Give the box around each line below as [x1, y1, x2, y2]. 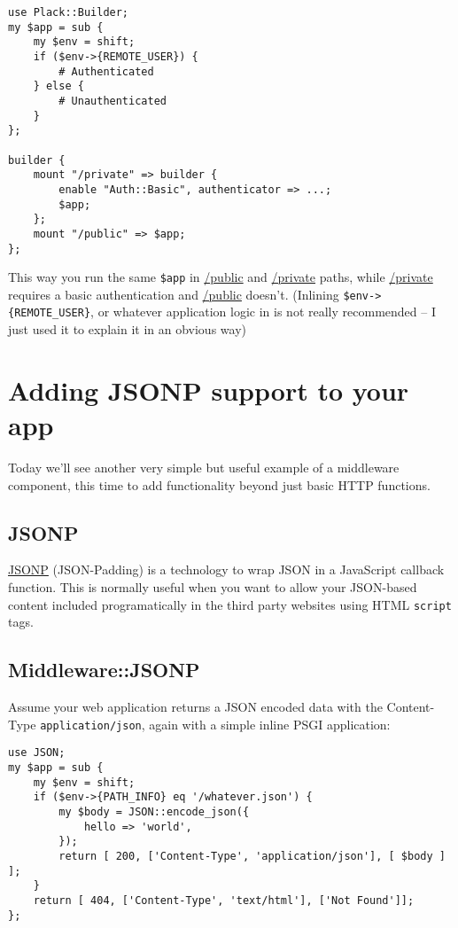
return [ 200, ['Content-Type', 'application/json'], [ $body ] [58, 849, 446, 862]
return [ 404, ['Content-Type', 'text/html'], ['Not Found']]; [33, 893, 415, 907]
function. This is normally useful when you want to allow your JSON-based [8, 578, 417, 597]
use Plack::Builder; [8, 6, 129, 19]
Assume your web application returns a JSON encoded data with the [8, 698, 383, 716]
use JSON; [8, 746, 66, 760]
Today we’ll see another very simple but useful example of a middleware [8, 458, 400, 477]
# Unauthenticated [58, 94, 167, 107]
